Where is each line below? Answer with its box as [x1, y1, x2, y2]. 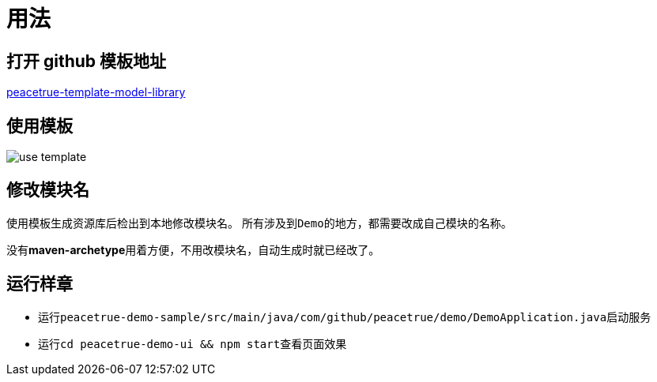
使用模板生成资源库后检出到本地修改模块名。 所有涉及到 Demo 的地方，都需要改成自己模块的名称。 [6, 215, 512, 230]
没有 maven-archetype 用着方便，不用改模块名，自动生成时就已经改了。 [6, 242, 380, 257]
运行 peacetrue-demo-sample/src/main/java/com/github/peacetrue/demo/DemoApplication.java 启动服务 [38, 309, 651, 324]
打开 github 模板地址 [6, 51, 167, 71]
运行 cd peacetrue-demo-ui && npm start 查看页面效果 [38, 336, 347, 350]
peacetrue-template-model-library [6, 85, 186, 99]
